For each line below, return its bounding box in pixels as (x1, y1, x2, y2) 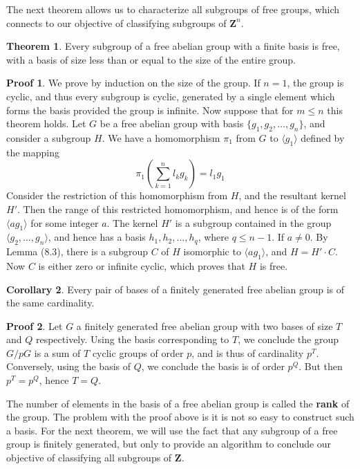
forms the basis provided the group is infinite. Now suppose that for (6, 102, 294, 117)
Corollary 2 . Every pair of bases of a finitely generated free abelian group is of (6, 282, 345, 296)
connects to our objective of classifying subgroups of (6, 15, 227, 30)
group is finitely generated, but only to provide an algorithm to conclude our (6, 436, 332, 451)
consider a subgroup (6, 130, 91, 145)
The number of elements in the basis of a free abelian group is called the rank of (6, 396, 350, 410)
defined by (301, 130, 345, 145)
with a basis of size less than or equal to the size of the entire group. (6, 52, 296, 66)
